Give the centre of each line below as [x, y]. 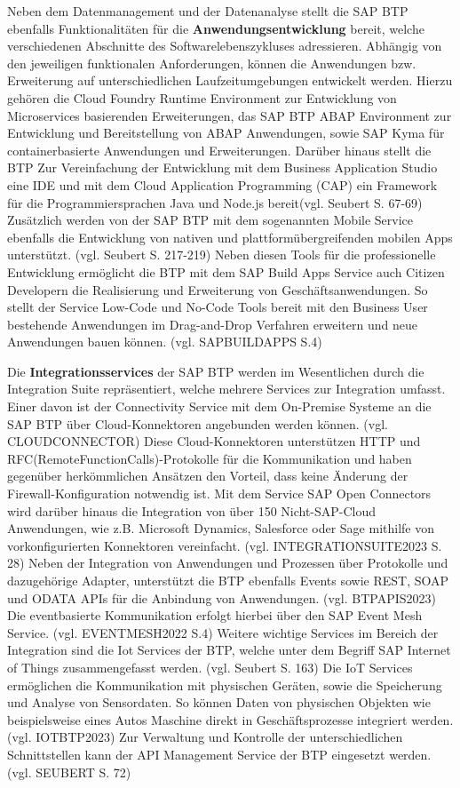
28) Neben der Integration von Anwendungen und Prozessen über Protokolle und [228, 563]
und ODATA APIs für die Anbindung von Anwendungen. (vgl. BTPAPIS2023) [222, 597]
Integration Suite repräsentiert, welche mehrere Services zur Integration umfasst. [226, 389]
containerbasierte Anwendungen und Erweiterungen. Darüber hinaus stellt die [219, 150]
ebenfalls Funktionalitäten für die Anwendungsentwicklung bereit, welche [216, 28]
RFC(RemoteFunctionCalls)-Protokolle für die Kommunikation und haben [210, 458]
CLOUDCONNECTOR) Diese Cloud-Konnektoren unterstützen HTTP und [214, 441]
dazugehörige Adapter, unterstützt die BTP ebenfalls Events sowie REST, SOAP [228, 580]
